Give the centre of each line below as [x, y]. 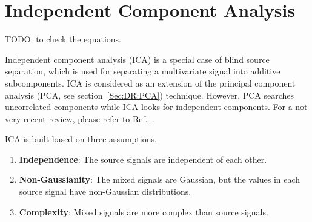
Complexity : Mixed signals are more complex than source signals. [144, 211]
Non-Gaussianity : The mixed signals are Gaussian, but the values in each [160, 179]
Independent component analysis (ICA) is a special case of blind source [137, 59]
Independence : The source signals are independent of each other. [143, 159]
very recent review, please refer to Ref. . [80, 118]
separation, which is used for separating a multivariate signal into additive [143, 71]
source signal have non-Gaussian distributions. [105, 191]
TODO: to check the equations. [63, 39]
